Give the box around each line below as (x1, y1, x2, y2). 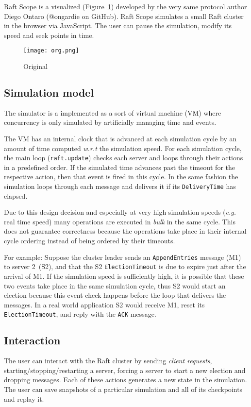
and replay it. (4, 393, 44, 404)
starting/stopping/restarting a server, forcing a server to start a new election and (4, 365, 246, 375)
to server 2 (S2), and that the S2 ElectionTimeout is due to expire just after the (4, 261, 246, 271)
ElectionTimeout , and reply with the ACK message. (4, 309, 156, 319)
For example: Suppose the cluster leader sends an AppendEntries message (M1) (4, 252, 241, 262)
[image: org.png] (23, 47, 79, 54)
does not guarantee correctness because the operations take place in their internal (4, 226, 247, 236)
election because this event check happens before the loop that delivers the (4, 290, 226, 300)
